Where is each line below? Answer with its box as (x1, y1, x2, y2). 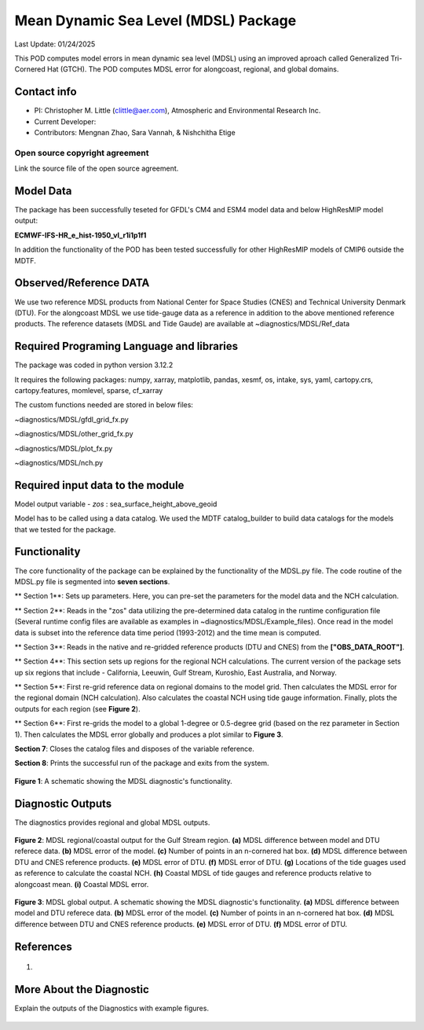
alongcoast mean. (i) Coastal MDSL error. (14, 879, 149, 888)
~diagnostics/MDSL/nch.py (14, 458, 104, 467)
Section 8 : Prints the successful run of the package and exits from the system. (14, 759, 270, 768)
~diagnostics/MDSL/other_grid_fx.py (14, 429, 133, 439)
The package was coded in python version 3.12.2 (14, 360, 174, 370)
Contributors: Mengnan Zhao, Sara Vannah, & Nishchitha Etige (34, 128, 236, 138)
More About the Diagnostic (14, 983, 149, 996)
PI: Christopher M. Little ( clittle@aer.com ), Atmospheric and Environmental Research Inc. (34, 106, 321, 116)
